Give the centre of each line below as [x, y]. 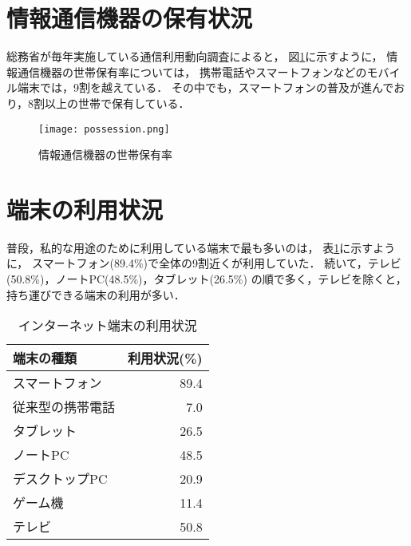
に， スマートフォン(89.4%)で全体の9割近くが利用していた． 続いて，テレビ [204, 263]
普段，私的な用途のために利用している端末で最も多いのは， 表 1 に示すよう [201, 247]
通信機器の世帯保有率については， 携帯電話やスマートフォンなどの [192, 71]
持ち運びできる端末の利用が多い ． [96, 294]
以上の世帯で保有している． [117, 103]
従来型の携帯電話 [64, 407]
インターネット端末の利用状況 [107, 326]
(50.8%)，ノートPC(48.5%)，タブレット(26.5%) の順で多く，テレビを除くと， [207, 279]
